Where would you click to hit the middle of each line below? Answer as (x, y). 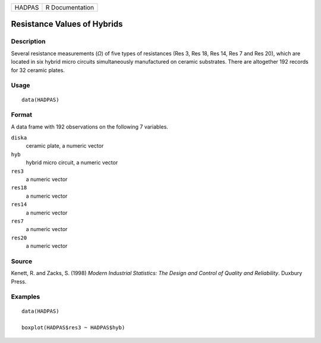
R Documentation (70, 7)
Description (28, 42)
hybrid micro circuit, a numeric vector (72, 163)
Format (22, 115)
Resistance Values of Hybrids (67, 24)
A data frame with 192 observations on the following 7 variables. (90, 127)
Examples (26, 297)
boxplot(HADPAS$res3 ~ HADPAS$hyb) (73, 328)
